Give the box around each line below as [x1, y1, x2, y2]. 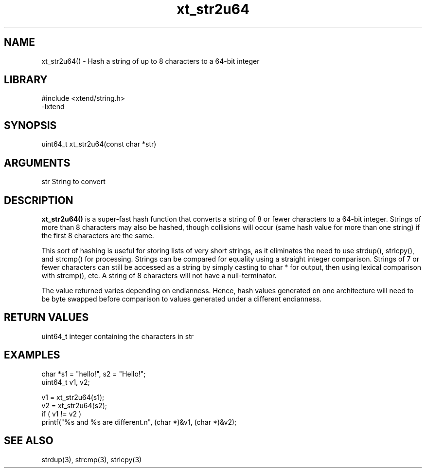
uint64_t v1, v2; [41, 378, 90, 386]
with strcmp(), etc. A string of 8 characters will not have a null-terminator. [41, 271, 277, 280]
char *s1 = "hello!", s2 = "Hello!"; [41, 369, 146, 378]
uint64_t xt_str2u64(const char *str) [41, 140, 157, 149]
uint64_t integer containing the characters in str [41, 332, 194, 340]
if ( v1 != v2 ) [41, 409, 82, 418]
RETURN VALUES [4, 311, 89, 324]
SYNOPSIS [4, 119, 57, 132]
